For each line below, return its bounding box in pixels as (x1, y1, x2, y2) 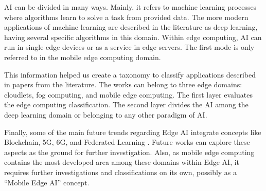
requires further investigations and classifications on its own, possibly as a (4, 166, 237, 177)
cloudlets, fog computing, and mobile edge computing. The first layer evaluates (4, 89, 253, 100)
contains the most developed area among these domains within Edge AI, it (4, 157, 240, 167)
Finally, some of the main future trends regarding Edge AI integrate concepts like (4, 126, 261, 137)
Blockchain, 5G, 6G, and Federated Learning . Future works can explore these (4, 137, 250, 147)
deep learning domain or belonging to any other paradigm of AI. (4, 109, 207, 120)
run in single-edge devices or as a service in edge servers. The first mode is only (4, 42, 255, 52)
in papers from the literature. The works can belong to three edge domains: (4, 79, 242, 90)
